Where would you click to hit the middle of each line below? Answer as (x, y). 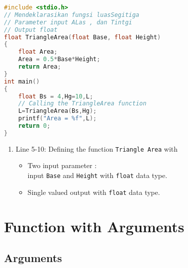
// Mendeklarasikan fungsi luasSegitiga (72, 15)
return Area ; (40, 67)
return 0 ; (34, 126)
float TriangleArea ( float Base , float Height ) (83, 37)
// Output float (31, 30)
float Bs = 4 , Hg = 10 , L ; (56, 96)
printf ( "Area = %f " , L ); (57, 119)
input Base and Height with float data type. (97, 175)
